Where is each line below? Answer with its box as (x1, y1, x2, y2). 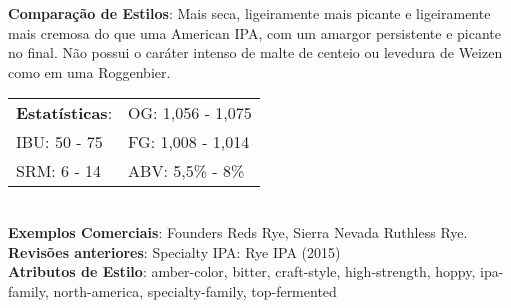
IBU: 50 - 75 (16, 130, 103, 154)
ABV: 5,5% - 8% (128, 159, 245, 183)
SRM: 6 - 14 (16, 159, 102, 183)
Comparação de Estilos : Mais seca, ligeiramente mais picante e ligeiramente (8, 3, 491, 23)
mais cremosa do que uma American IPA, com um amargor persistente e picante (8, 22, 501, 43)
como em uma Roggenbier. (8, 61, 171, 82)
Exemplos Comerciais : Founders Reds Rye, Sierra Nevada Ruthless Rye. (8, 221, 468, 242)
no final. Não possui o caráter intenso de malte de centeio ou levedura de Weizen (8, 42, 503, 63)
